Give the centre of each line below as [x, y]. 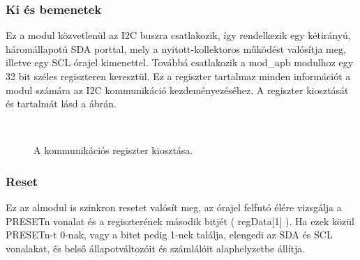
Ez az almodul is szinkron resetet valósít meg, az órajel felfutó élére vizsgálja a [174, 207]
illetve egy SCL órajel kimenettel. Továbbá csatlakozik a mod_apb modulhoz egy [180, 62]
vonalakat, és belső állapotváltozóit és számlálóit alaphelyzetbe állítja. [156, 248]
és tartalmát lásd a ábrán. [61, 104]
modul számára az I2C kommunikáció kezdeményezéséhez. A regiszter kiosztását [177, 90]
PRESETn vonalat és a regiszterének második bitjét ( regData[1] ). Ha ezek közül [180, 221]
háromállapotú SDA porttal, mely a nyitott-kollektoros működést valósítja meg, [176, 48]
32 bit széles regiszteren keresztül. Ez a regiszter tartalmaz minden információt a [178, 76]
